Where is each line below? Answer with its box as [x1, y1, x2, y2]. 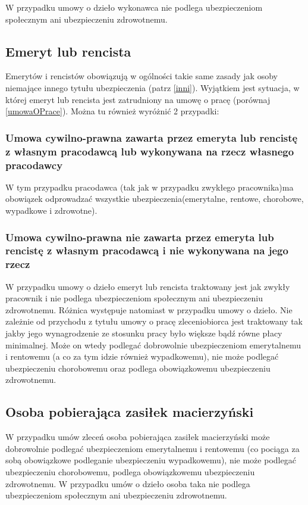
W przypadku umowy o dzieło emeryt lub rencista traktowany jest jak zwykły [5, 280, 290, 292]
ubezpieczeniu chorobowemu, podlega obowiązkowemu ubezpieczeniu [5, 466, 255, 478]
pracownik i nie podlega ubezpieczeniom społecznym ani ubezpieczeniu [5, 292, 263, 304]
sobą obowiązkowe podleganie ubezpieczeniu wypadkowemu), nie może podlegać [5, 454, 296, 466]
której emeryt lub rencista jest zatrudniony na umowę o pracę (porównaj [5, 93, 271, 105]
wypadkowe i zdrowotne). [5, 204, 98, 217]
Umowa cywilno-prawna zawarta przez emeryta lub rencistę [5, 130, 298, 145]
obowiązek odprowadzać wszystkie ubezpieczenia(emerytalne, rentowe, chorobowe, [5, 192, 304, 205]
